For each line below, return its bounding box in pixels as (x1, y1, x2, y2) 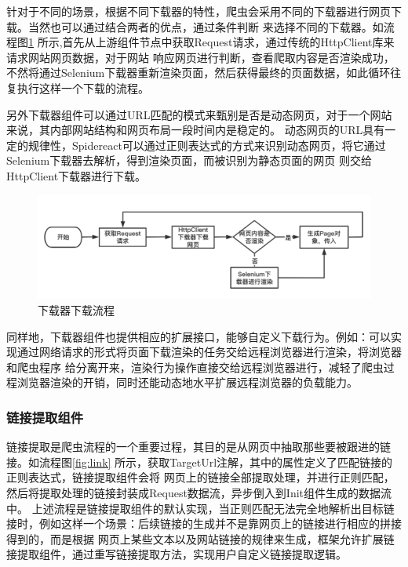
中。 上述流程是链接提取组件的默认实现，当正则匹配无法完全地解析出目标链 (6, 500, 395, 516)
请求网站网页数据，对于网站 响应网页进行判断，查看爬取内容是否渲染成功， (6, 49, 395, 65)
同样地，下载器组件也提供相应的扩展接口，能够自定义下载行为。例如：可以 (6, 328, 391, 344)
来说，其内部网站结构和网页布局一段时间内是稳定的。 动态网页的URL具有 (6, 122, 385, 138)
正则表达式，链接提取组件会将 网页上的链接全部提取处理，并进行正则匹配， (6, 469, 395, 485)
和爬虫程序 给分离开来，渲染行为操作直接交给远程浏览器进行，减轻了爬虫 (6, 358, 384, 375)
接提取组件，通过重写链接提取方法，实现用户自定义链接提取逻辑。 (6, 546, 347, 562)
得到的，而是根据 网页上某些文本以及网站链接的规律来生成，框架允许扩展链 (6, 530, 395, 547)
